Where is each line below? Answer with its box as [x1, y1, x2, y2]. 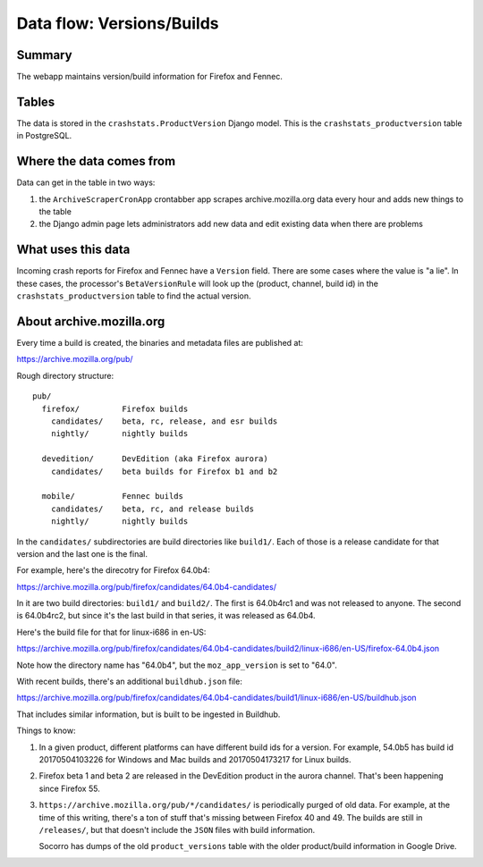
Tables [16, 94, 55, 109]
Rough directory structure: [16, 370, 114, 381]
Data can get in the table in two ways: [16, 177, 156, 188]
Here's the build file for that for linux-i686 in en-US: [16, 627, 207, 637]
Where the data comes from [16, 154, 176, 169]
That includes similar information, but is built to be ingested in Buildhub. [16, 709, 281, 720]
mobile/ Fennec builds [41, 492, 183, 501]
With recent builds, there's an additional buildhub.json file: [16, 676, 243, 687]
